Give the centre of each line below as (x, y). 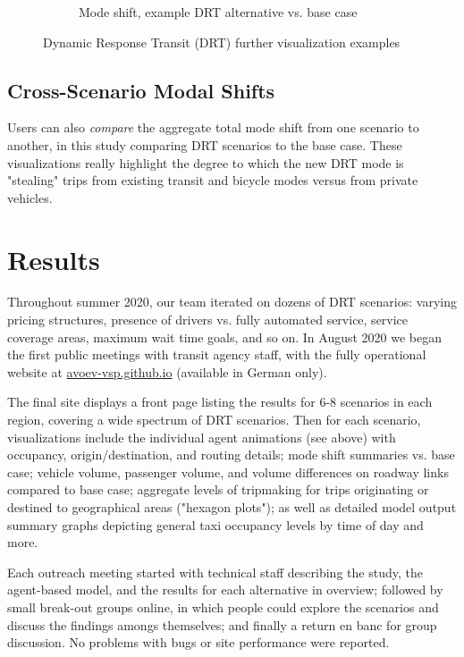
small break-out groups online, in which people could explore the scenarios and (223, 606)
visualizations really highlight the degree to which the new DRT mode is (206, 162)
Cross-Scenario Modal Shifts (141, 90)
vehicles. (30, 197)
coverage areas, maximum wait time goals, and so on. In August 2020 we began (225, 337)
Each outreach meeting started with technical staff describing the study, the (215, 572)
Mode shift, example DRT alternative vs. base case (218, 12)
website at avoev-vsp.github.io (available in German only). (167, 371)
